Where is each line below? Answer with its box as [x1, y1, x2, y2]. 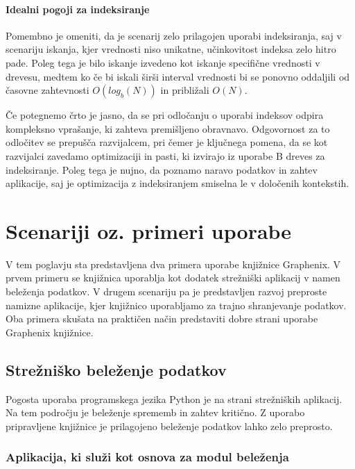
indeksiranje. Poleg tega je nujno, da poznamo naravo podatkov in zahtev [6, 162, 318, 176]
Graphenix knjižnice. [6, 324, 94, 339]
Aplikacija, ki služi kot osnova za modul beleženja [6, 448, 289, 466]
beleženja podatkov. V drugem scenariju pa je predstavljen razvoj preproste [6, 284, 327, 299]
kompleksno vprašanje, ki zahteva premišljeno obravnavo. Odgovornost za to [6, 121, 330, 135]
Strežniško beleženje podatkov [6, 359, 227, 380]
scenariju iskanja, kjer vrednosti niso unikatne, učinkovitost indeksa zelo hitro [6, 42, 336, 56]
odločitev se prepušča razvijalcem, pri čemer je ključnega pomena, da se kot [6, 135, 328, 149]
